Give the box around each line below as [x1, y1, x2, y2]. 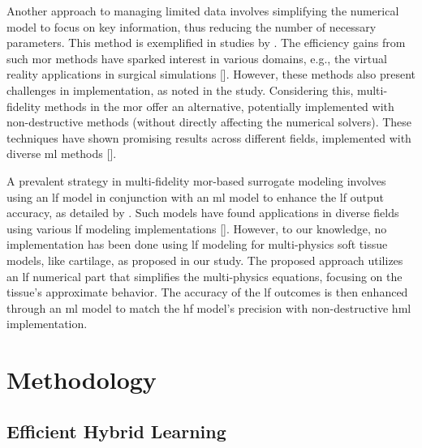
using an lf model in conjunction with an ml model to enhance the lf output [6, 188, 384, 205]
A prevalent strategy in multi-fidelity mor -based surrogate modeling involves [6, 172, 386, 189]
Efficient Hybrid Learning [6, 418, 226, 443]
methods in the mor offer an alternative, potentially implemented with [44, 97, 394, 114]
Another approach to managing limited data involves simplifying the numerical [6, 2, 399, 19]
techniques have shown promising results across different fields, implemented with [6, 129, 411, 146]
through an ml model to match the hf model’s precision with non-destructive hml [6, 299, 411, 316]
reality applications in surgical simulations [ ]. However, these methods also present [6, 66, 416, 83]
